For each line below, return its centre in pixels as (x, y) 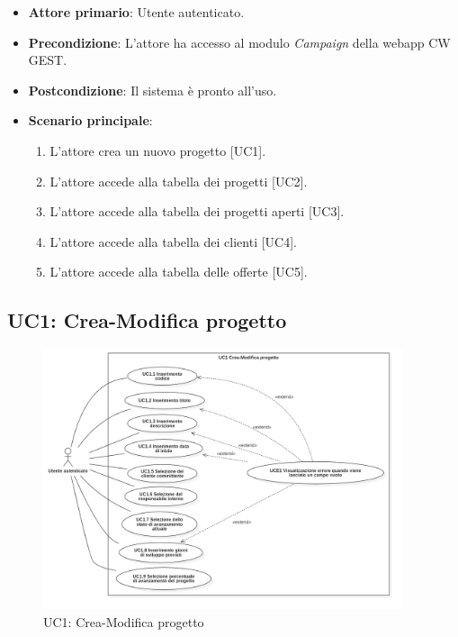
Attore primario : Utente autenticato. (136, 12)
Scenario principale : (90, 120)
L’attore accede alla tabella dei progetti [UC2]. (179, 181)
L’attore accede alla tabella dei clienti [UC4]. (173, 241)
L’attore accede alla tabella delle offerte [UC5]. (179, 272)
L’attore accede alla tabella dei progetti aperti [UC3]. (197, 211)
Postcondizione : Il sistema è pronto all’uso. (153, 90)
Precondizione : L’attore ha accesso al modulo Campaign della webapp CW (239, 42)
